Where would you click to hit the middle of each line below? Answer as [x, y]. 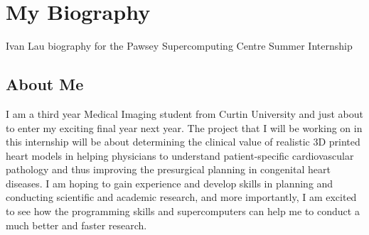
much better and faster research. [76, 225]
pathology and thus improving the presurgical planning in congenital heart [168, 169]
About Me [45, 84]
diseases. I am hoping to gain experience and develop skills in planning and [170, 183]
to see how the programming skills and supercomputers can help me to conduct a [183, 211]
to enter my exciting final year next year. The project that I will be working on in [184, 127]
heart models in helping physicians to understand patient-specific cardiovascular [180, 155]
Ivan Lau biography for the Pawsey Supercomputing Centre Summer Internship [179, 46]
